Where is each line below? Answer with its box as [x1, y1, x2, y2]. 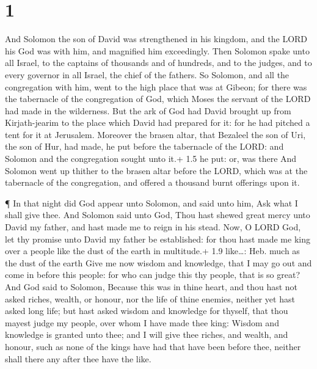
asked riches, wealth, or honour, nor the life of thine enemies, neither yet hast [5, 292, 295, 305]
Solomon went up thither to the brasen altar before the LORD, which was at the [5, 164, 308, 177]
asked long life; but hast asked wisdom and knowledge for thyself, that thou [5, 304, 288, 317]
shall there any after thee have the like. [5, 352, 151, 365]
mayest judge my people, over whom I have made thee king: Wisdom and [5, 316, 279, 329]
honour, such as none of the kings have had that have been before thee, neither [5, 340, 301, 353]
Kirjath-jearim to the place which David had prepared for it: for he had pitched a [5, 116, 310, 129]
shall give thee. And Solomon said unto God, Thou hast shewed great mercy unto [5, 208, 310, 221]
